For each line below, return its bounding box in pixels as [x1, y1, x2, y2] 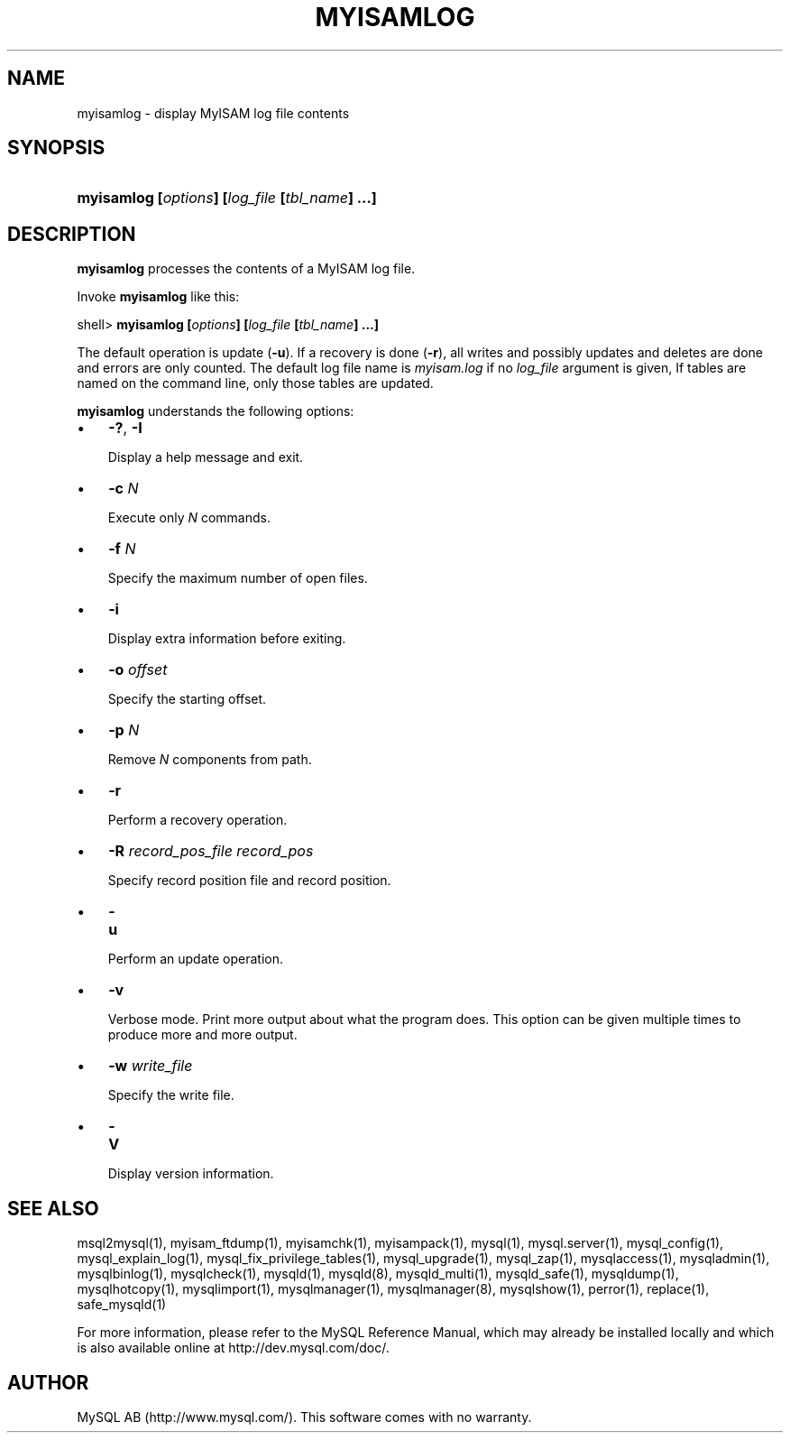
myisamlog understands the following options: [77, 403, 354, 420]
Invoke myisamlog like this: [77, 289, 240, 305]
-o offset [108, 660, 168, 679]
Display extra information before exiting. [107, 631, 346, 647]
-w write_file [108, 1057, 193, 1075]
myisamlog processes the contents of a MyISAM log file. [77, 261, 416, 277]
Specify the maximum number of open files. [107, 570, 368, 586]
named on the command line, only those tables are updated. [77, 375, 434, 392]
